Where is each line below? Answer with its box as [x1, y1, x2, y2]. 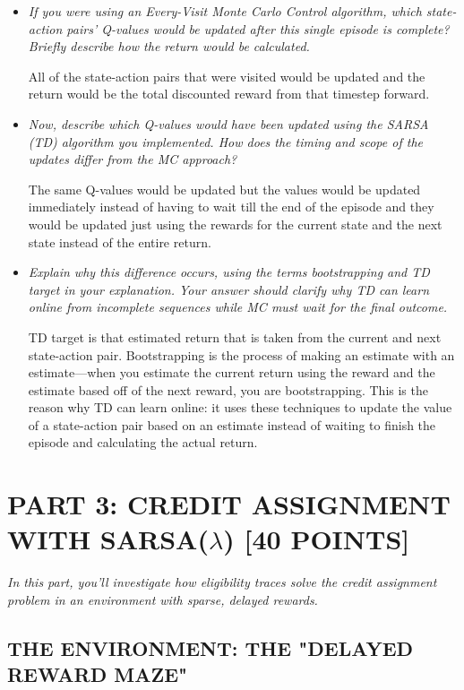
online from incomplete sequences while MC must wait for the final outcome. [28, 298, 448, 316]
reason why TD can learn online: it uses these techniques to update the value [28, 398, 452, 417]
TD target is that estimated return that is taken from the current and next [28, 327, 442, 346]
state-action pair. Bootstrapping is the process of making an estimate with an [28, 345, 455, 364]
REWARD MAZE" [7, 660, 188, 688]
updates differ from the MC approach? [28, 150, 237, 168]
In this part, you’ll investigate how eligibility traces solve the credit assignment [7, 573, 437, 591]
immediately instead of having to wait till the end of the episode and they [28, 197, 434, 216]
